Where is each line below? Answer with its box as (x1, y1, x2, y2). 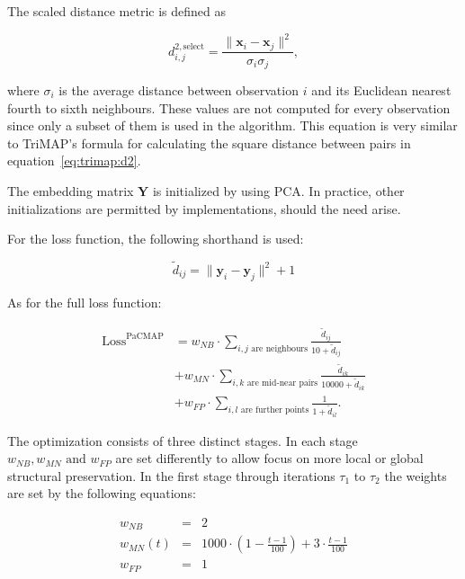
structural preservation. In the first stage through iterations (7, 466, 335, 485)
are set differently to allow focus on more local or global (115, 449, 424, 468)
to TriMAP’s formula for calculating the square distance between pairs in (7, 133, 411, 152)
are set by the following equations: (7, 484, 196, 503)
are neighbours (251, 343, 309, 353)
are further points (240, 405, 309, 414)
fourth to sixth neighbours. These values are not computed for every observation (7, 98, 451, 117)
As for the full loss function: (7, 292, 162, 311)
